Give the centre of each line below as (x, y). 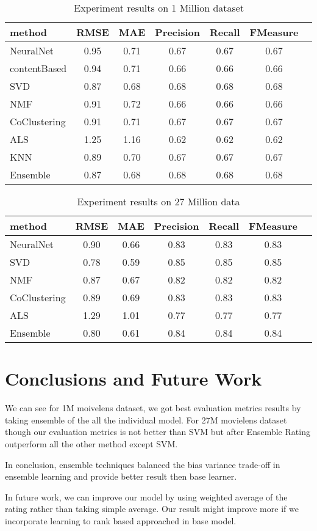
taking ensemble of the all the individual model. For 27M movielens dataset (146, 419)
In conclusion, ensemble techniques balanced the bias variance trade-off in (143, 464)
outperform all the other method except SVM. (91, 443)
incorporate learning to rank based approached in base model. (121, 520)
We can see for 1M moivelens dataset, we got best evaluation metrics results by (153, 408)
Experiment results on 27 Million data (158, 201)
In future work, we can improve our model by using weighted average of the (146, 496)
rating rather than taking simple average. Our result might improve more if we (152, 509)
